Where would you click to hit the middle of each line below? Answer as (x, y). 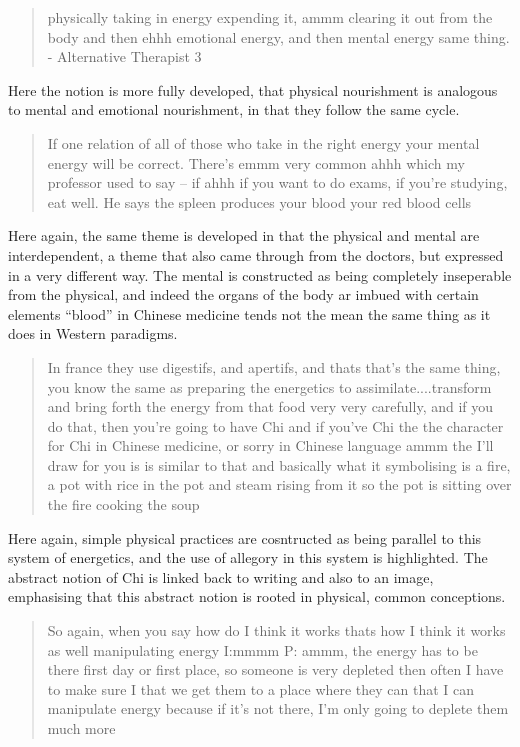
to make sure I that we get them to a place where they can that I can (261, 688)
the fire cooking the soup (123, 504)
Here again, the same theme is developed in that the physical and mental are (244, 235)
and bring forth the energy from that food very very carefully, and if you (270, 406)
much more (81, 728)
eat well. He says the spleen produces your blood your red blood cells (259, 201)
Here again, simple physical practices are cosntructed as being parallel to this (245, 537)
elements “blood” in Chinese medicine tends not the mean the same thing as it (249, 313)
